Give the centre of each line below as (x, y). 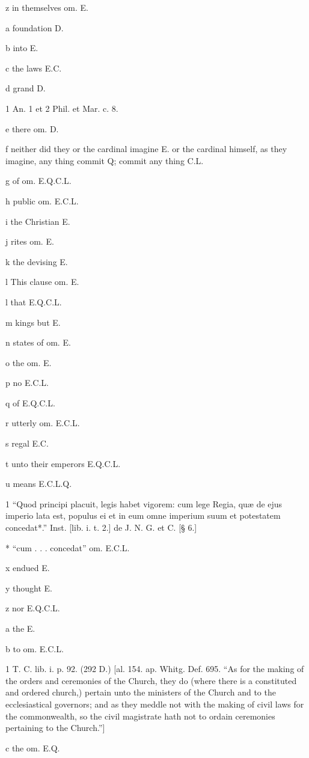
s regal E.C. (27, 443)
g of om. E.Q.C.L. (38, 181)
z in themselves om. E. (47, 7)
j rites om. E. (30, 241)
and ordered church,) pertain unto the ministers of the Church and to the (141, 692)
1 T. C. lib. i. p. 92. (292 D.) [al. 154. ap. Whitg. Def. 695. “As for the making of (155, 669)
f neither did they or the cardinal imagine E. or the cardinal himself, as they (146, 149)
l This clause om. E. (42, 282)
